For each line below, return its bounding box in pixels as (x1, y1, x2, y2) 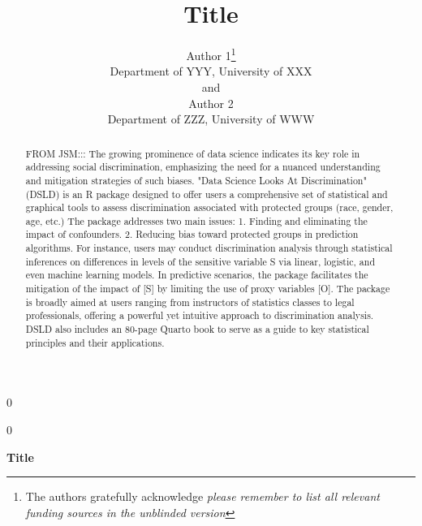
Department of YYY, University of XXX (110, 63, 312, 80)
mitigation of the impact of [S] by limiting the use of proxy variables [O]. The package (25, 282, 390, 295)
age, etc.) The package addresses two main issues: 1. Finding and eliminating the (25, 213, 368, 227)
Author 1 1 (186, 45, 236, 63)
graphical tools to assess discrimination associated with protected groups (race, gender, (25, 200, 394, 214)
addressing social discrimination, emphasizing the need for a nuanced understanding (25, 160, 381, 174)
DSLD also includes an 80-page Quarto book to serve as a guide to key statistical (25, 322, 369, 336)
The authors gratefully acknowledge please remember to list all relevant (25, 488, 380, 505)
